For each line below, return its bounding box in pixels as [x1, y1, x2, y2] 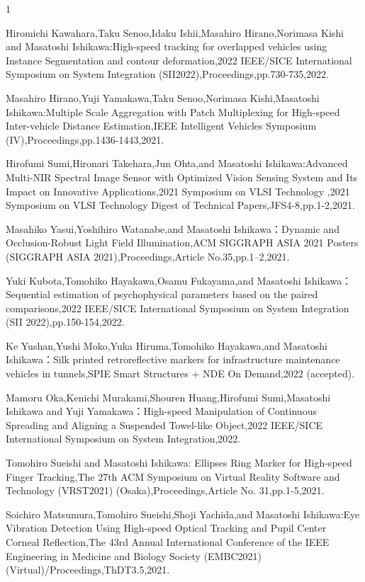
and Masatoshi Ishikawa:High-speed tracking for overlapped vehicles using [6, 39, 327, 54]
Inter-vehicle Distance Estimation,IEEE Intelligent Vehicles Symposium [6, 118, 317, 133]
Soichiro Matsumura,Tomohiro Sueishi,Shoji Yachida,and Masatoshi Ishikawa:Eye [6, 506, 360, 521]
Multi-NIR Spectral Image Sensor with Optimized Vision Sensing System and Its [6, 169, 358, 184]
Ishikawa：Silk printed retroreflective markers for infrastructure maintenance [6, 352, 340, 367]
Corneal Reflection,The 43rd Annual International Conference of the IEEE [6, 535, 330, 549]
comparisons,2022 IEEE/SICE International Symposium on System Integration [6, 300, 349, 315]
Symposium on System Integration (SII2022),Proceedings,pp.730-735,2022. [6, 67, 329, 81]
